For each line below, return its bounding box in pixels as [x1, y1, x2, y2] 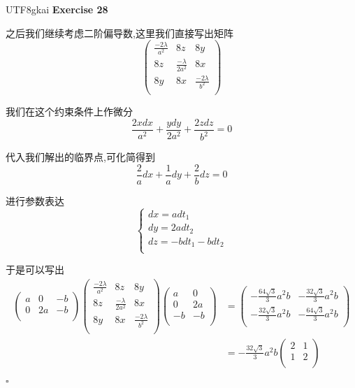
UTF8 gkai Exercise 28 [6, 2, 108, 16]
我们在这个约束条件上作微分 [6, 104, 133, 119]
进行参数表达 [6, 193, 64, 208]
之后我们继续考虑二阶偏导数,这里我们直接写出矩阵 [6, 25, 233, 40]
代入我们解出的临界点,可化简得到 [6, 150, 155, 164]
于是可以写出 [6, 262, 64, 277]
